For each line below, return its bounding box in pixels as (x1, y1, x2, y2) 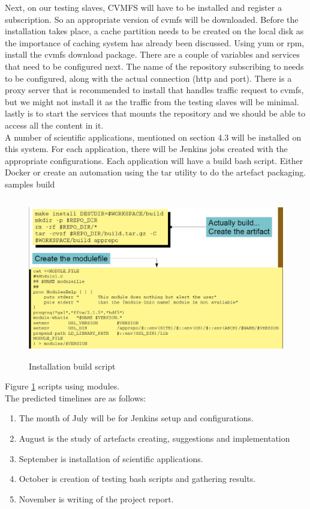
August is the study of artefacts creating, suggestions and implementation (19, 432, 290, 445)
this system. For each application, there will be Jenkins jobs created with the (5, 142, 288, 155)
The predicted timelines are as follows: (5, 391, 146, 404)
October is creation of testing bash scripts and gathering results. (19, 472, 256, 485)
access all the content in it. (5, 118, 104, 131)
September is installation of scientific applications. (19, 452, 203, 465)
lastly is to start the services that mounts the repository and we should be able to (5, 107, 306, 120)
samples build (5, 177, 55, 190)
